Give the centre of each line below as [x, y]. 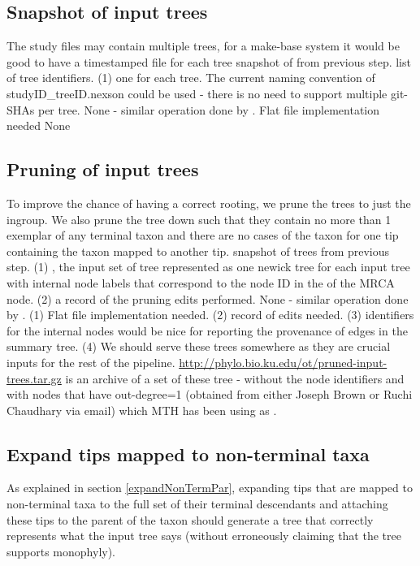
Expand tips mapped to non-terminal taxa [188, 454]
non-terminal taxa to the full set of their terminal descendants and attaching [197, 504]
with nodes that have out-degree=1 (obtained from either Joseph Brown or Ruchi [210, 394]
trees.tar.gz [34, 378]
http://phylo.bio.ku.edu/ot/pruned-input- [283, 362]
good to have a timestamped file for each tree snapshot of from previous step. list [209, 61]
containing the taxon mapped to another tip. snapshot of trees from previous [198, 251]
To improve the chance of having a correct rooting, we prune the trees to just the [209, 203]
